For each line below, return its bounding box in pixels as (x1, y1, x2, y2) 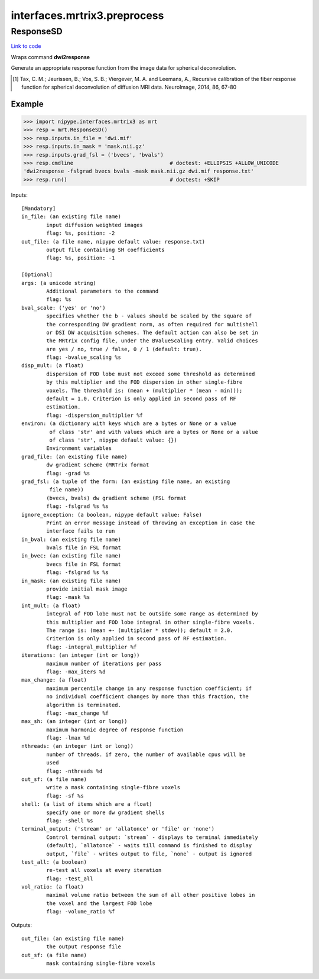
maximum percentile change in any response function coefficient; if (46, 685, 252, 692)
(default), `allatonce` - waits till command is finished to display (46, 842, 252, 849)
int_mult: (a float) (21, 602, 81, 609)
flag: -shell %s (46, 817, 93, 824)
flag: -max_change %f (46, 709, 109, 717)
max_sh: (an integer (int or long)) (21, 718, 128, 725)
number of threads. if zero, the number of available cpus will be (46, 751, 246, 758)
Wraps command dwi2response (11, 53, 90, 60)
